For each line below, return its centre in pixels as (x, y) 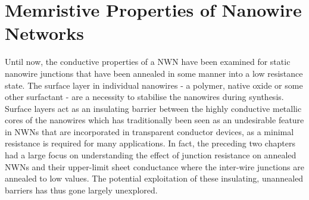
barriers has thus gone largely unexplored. (81, 190)
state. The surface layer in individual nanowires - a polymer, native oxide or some (154, 85)
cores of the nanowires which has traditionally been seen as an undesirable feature (154, 120)
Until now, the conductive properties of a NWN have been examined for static (148, 62)
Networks (45, 33)
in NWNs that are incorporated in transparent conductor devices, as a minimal (149, 131)
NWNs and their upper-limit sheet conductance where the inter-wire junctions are (154, 166)
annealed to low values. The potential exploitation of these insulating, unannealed (154, 178)
